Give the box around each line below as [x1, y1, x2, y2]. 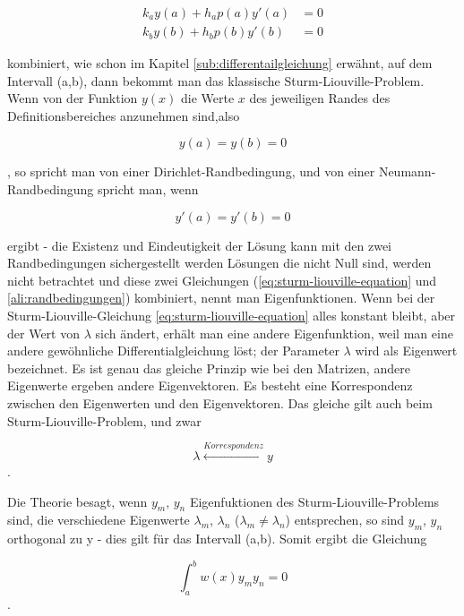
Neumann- [378, 162, 436, 181]
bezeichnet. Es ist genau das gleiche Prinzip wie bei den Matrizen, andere [7, 358, 410, 377]
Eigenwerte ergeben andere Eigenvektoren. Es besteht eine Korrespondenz [7, 376, 413, 395]
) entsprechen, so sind [285, 510, 405, 529]
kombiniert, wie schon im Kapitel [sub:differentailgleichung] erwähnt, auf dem [7, 54, 433, 73]
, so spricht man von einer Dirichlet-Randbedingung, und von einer [7, 162, 375, 181]
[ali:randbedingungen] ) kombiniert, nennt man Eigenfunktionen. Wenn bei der [7, 288, 435, 307]
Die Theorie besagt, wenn [7, 492, 148, 510]
